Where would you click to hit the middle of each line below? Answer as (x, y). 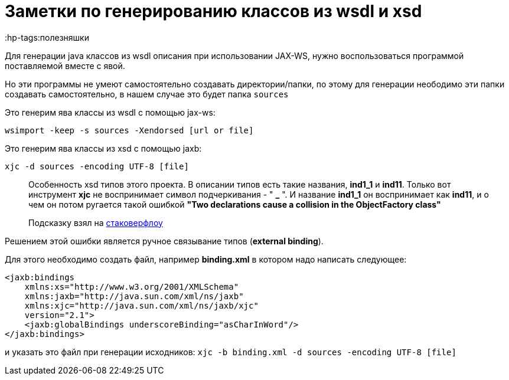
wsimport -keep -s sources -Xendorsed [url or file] (129, 130)
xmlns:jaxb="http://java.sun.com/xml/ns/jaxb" (134, 296)
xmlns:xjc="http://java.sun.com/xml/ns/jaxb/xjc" (141, 305)
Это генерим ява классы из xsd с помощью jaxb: (103, 148)
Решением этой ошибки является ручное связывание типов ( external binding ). (164, 241)
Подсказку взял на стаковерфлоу (96, 222)
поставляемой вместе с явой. (65, 65)
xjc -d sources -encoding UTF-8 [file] (97, 166)
